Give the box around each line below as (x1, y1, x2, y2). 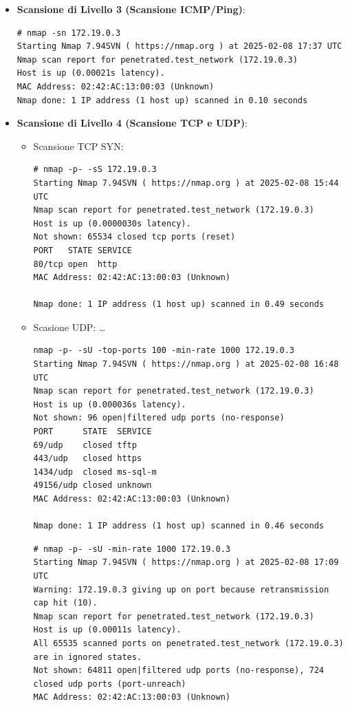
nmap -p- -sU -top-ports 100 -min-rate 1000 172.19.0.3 (33, 345, 295, 356)
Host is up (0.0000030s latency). (33, 218, 191, 228)
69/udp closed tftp (33, 440, 137, 450)
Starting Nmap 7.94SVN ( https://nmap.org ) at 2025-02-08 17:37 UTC (17, 41, 342, 52)
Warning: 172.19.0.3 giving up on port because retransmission (33, 584, 329, 595)
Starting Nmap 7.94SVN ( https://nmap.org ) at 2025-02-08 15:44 (33, 178, 339, 188)
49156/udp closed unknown (33, 480, 152, 491)
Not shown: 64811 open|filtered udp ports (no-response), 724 (33, 665, 324, 676)
